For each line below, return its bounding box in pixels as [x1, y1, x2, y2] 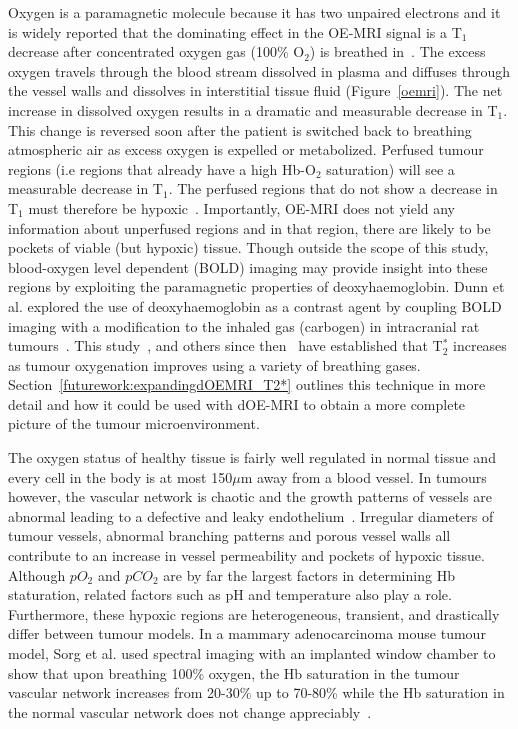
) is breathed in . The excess [309, 41, 486, 62]
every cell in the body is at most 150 [8, 466, 233, 487]
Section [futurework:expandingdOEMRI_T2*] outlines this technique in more [8, 374, 486, 395]
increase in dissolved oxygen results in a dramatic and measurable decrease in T [8, 99, 498, 120]
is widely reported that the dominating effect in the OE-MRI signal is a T [8, 21, 462, 42]
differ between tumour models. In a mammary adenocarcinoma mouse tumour [8, 623, 486, 644]
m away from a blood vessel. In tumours [240, 466, 487, 487]
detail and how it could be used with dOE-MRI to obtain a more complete [8, 393, 466, 414]
